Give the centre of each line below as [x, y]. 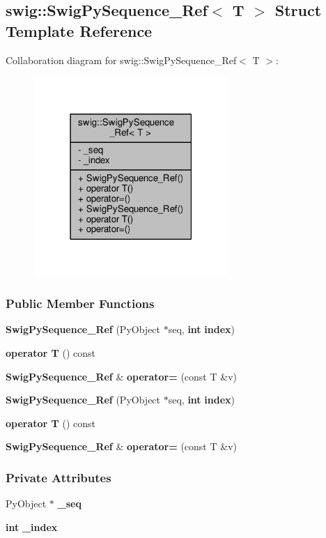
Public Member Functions [80, 303]
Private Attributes [59, 477]
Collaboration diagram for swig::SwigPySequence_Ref [121, 60]
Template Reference [79, 30]
